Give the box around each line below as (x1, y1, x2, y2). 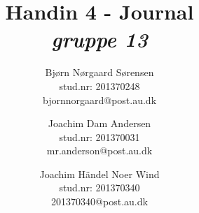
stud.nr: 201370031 (59, 129, 140, 144)
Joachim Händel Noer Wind (39, 166, 160, 181)
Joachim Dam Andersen (48, 116, 151, 131)
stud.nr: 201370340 (59, 180, 140, 195)
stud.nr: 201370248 (59, 78, 140, 93)
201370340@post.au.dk (51, 194, 148, 209)
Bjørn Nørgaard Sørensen (45, 65, 154, 80)
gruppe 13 (51, 24, 148, 54)
